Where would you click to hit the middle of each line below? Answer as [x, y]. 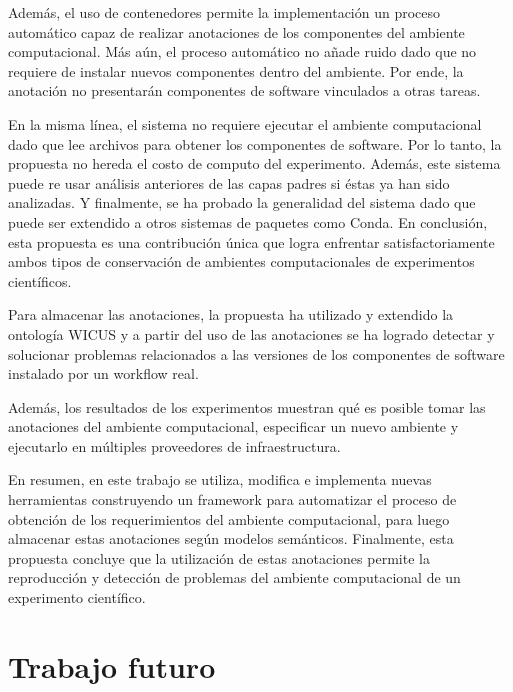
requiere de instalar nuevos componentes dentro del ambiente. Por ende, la [236, 70]
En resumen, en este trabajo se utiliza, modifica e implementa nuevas [220, 479]
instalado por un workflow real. [103, 373]
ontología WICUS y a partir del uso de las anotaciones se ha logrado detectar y [251, 333]
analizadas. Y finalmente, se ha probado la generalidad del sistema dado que [242, 202]
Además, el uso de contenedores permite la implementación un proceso [224, 12]
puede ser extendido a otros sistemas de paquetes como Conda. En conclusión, [248, 221]
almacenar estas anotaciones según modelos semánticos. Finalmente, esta [231, 538]
